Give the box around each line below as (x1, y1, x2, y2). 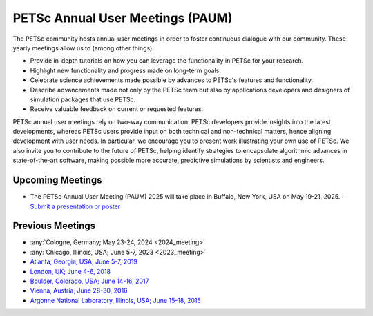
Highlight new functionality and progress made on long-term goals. (30, 66, 221, 75)
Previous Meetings (12, 220, 96, 232)
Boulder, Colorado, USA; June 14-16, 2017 (30, 277, 149, 285)
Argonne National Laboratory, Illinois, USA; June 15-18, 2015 (30, 296, 202, 304)
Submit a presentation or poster (30, 202, 121, 210)
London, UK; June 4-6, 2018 (30, 267, 111, 275)
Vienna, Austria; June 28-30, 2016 (30, 286, 128, 295)
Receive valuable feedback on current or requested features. (30, 105, 204, 113)
